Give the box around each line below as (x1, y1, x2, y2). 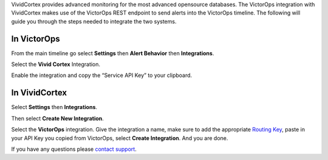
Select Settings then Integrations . (11, 104, 97, 111)
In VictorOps (11, 33, 60, 44)
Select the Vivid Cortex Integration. (11, 61, 100, 68)
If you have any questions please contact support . (11, 145, 137, 153)
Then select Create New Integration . (11, 115, 104, 122)
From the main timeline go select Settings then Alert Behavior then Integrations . (11, 49, 214, 57)
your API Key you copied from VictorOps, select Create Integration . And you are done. (11, 134, 228, 142)
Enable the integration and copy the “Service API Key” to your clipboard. (11, 72, 193, 79)
